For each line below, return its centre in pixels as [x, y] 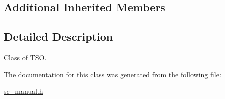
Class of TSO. [25, 57]
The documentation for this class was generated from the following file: [113, 74]
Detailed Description [59, 37]
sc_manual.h [24, 91]
